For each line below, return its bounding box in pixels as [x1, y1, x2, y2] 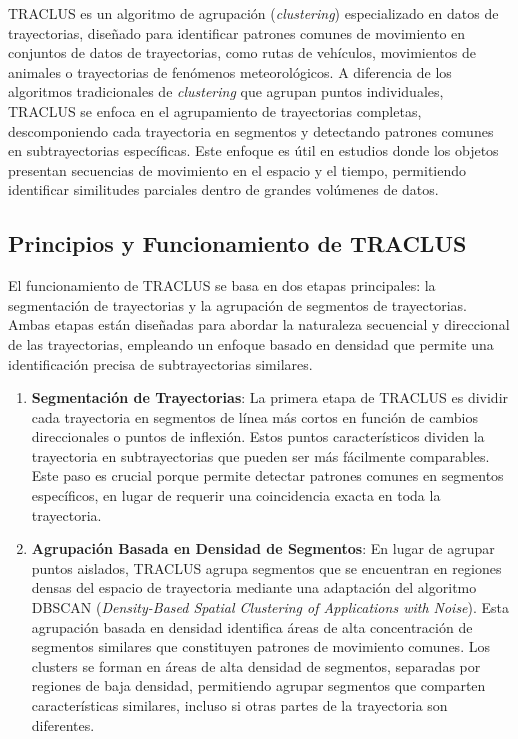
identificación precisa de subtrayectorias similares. [8, 353, 313, 374]
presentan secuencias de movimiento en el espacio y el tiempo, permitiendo [8, 159, 467, 180]
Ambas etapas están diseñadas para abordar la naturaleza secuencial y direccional [8, 314, 510, 335]
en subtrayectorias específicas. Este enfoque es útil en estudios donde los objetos [8, 140, 499, 161]
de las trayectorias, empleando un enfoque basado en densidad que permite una [8, 333, 494, 354]
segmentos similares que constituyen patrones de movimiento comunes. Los [31, 636, 490, 657]
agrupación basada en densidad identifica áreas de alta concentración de [31, 616, 473, 637]
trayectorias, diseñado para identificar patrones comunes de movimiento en [8, 22, 466, 43]
